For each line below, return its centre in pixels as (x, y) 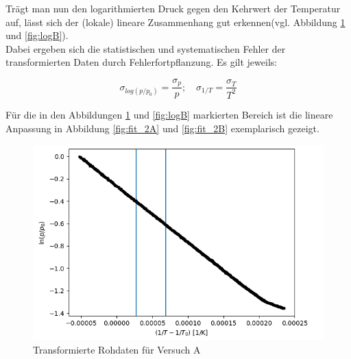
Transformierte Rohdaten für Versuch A (117, 349)
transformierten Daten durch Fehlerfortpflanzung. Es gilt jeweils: (142, 62)
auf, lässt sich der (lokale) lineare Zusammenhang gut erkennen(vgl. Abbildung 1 (175, 22)
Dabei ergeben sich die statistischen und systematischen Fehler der (146, 48)
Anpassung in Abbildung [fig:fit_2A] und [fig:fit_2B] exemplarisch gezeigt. (162, 128)
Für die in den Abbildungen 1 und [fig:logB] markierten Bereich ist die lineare (169, 115)
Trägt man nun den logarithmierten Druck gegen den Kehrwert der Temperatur (173, 8)
